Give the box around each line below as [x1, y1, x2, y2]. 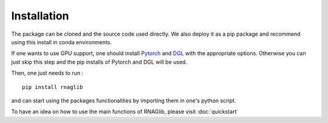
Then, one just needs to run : [11, 70, 84, 77]
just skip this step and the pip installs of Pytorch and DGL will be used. [11, 58, 188, 65]
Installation [11, 9, 69, 22]
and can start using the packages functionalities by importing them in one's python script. [11, 97, 236, 104]
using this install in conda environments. [11, 38, 112, 45]
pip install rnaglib [22, 84, 83, 90]
